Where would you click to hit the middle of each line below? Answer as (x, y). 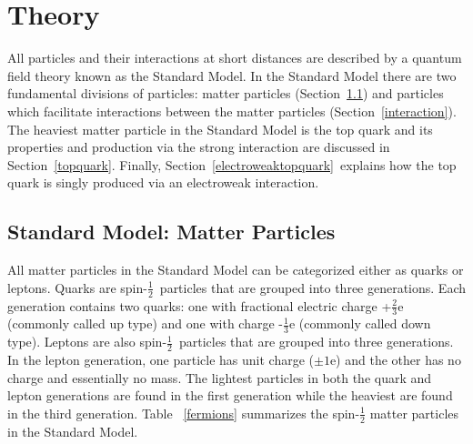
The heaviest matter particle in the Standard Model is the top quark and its (220, 129)
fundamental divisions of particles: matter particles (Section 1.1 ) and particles (226, 93)
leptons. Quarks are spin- (77, 287)
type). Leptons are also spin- (87, 342)
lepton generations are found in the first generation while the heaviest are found (230, 395)
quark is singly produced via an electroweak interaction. (163, 182)
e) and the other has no (395, 359)
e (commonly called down (360, 323)
